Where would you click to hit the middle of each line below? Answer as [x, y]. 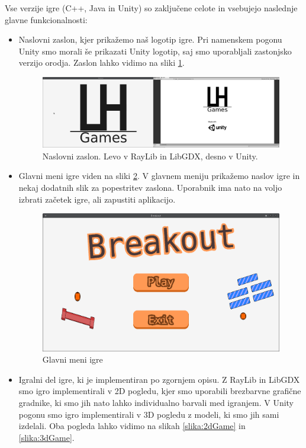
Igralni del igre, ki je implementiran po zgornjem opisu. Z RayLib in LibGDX [159, 379]
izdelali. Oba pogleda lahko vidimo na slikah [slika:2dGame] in [132, 426]
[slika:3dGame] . [46, 437]
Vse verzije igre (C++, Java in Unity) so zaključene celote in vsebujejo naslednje [151, 8]
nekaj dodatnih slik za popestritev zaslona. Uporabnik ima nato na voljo [150, 187]
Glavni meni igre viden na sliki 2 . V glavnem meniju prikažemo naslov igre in [159, 176]
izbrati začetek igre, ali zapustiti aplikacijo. [97, 199]
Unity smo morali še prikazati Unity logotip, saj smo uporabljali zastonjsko [155, 51]
